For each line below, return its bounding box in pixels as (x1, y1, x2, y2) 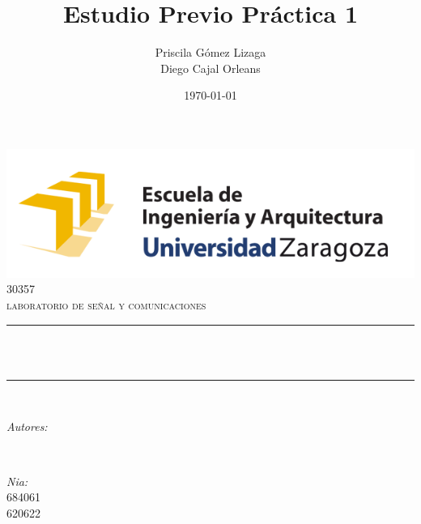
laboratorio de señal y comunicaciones (6, 296, 206, 313)
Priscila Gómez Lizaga (155, 44, 266, 61)
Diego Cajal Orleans (160, 59, 261, 76)
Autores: (6, 418, 48, 435)
